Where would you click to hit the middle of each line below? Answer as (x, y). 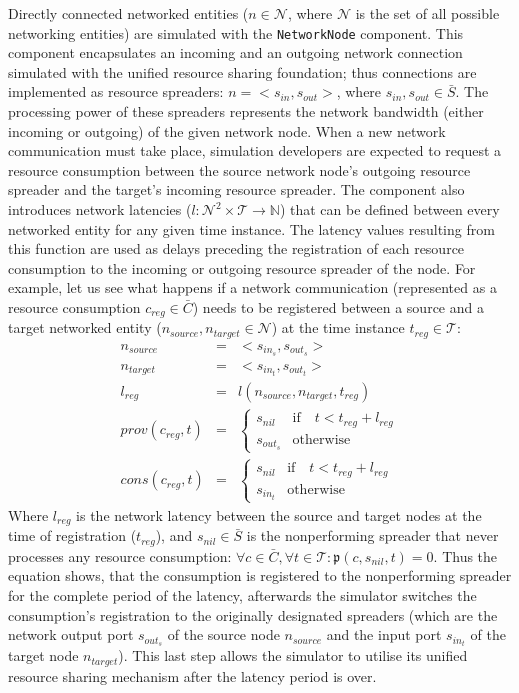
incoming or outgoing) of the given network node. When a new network (227, 130)
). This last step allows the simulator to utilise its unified (293, 655)
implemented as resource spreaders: (116, 91)
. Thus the (465, 555)
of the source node (223, 634)
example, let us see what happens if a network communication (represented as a (252, 287)
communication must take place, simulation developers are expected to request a (255, 150)
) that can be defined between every (389, 209)
